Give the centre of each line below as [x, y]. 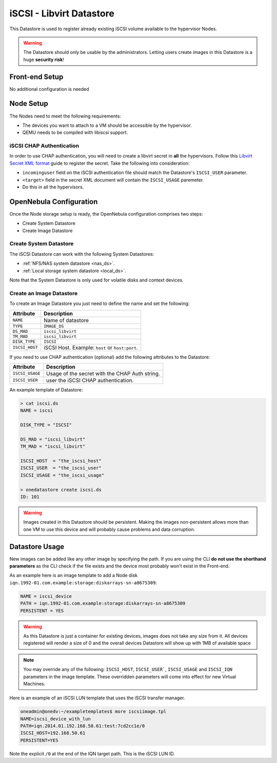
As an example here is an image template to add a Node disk [74, 576]
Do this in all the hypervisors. [53, 187]
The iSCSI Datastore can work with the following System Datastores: [82, 254]
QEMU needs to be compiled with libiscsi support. [75, 132]
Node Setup [29, 103]
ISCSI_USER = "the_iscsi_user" [61, 468]
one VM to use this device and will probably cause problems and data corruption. [109, 529]
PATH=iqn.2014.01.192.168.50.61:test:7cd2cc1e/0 [83, 726]
